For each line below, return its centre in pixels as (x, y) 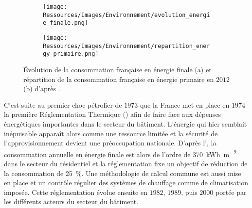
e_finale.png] (66, 23)
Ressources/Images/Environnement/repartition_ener (126, 46)
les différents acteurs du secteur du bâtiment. (71, 201)
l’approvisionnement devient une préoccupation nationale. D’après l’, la (110, 143)
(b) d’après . (42, 88)
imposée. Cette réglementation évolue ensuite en (76, 192)
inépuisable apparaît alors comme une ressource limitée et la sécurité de (111, 133)
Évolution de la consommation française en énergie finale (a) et (117, 69)
